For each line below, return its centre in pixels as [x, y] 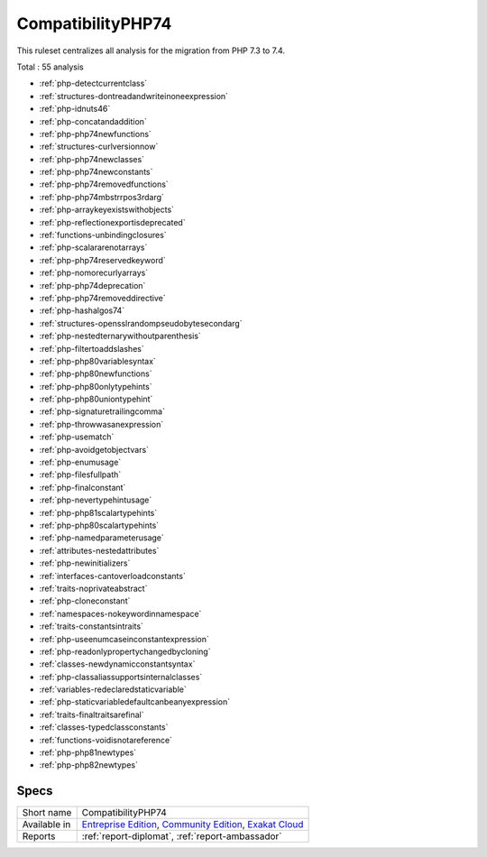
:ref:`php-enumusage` [80, 462]
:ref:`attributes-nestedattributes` [99, 550]
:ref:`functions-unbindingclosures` [103, 235]
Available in [46, 825]
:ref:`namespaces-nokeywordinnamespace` [120, 613]
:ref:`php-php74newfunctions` [96, 134]
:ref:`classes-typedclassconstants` [104, 727]
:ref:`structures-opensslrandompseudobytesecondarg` [141, 323]
